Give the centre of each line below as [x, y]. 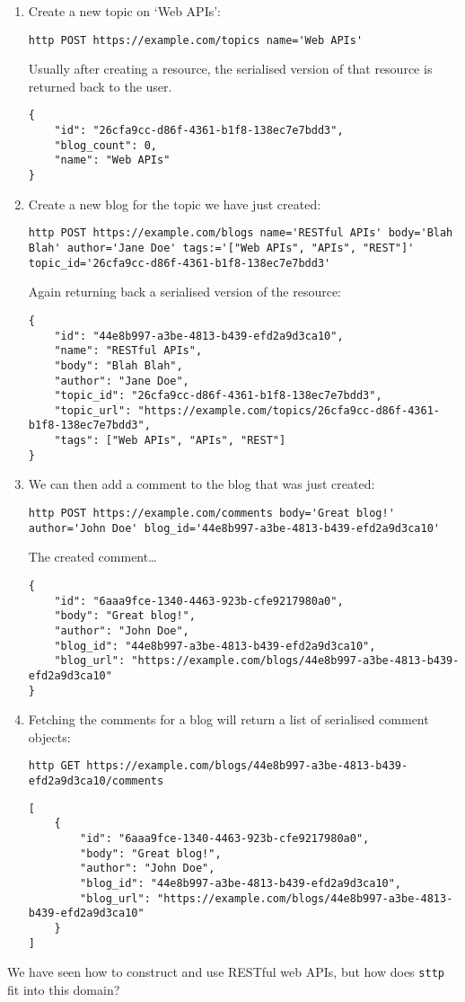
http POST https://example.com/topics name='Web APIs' [196, 40]
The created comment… [92, 557]
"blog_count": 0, [105, 145]
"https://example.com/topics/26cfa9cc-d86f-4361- [289, 410]
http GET [54, 766]
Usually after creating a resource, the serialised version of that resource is [230, 69]
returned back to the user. [100, 86]
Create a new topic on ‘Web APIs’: [124, 11]
